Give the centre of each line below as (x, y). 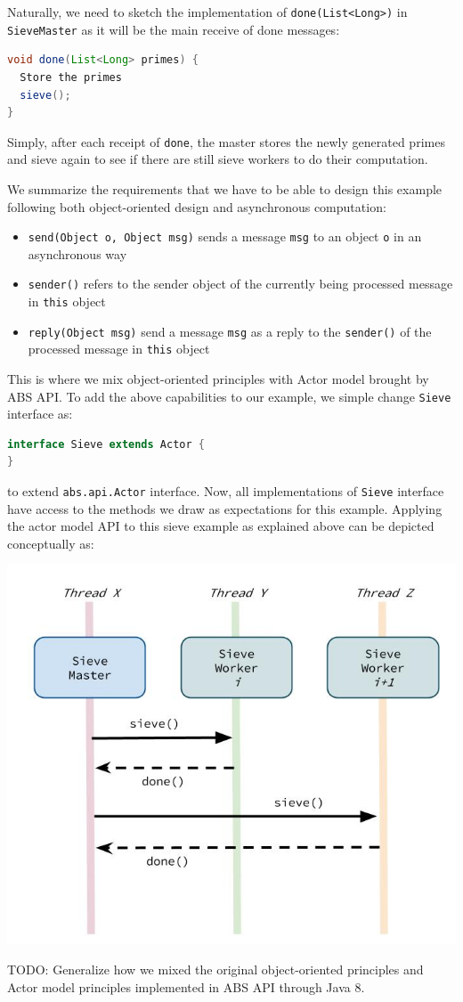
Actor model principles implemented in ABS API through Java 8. (186, 986)
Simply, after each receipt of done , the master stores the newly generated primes (226, 141)
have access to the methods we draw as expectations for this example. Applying (225, 508)
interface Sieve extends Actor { (106, 444)
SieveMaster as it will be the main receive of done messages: (174, 29)
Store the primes (71, 77)
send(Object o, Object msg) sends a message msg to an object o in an (225, 236)
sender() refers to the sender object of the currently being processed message (240, 284)
